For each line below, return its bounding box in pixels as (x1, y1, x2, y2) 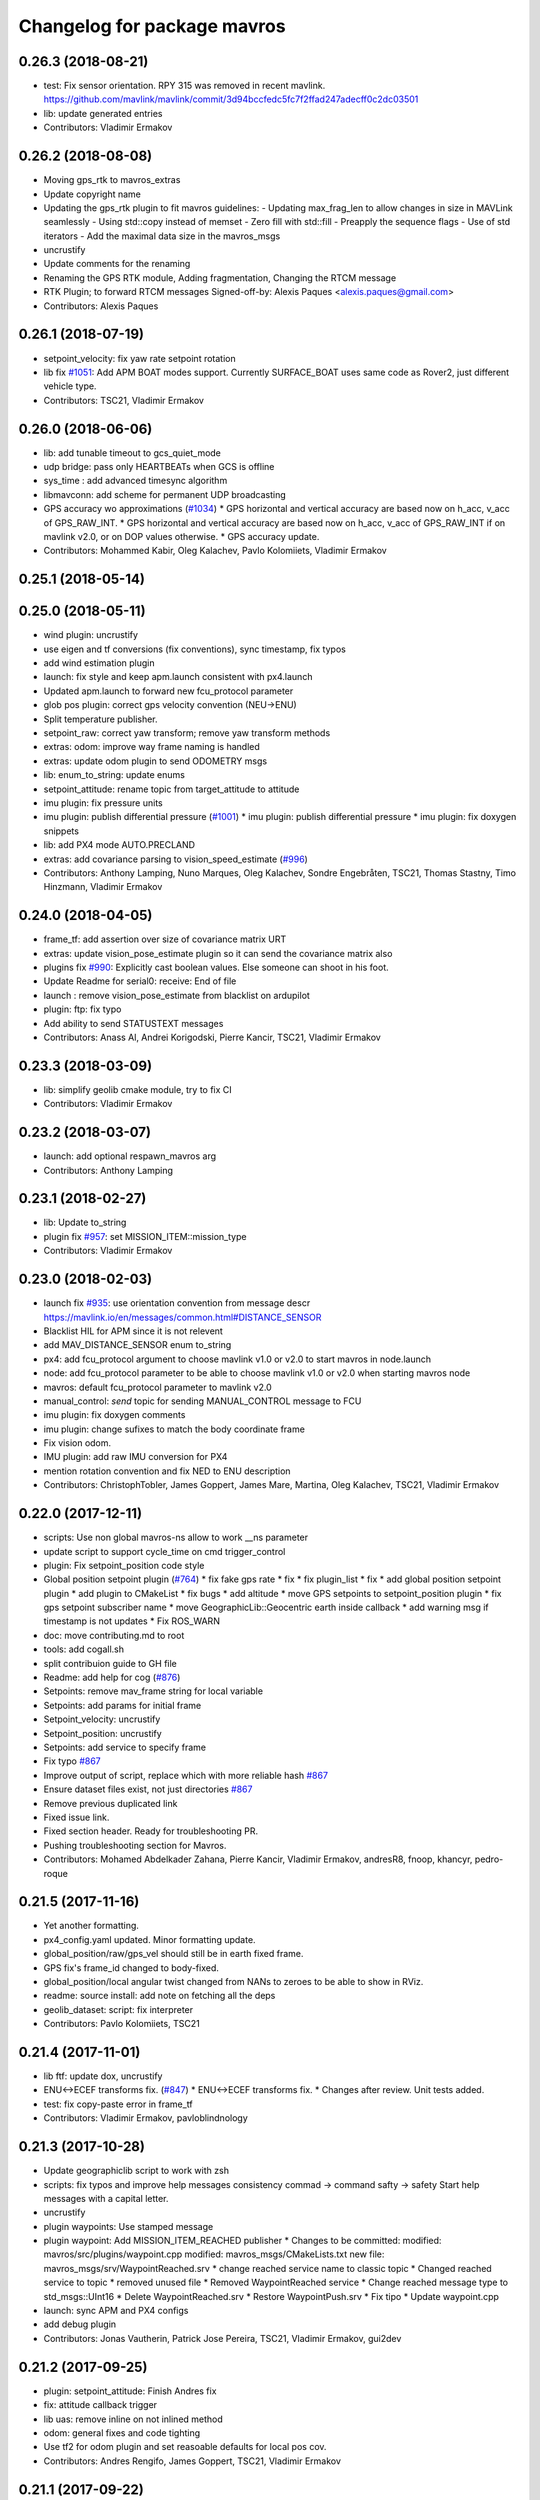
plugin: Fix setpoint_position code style (43, 1559, 205, 1571)
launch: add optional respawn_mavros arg (43, 1150, 217, 1162)
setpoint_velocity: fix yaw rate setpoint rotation (43, 352, 236, 364)
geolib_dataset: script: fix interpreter (43, 2003, 194, 2015)
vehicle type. (43, 380, 97, 392)
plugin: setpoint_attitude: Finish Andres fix (43, 2385, 217, 2397)
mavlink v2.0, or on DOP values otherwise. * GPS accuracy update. (43, 530, 320, 542)
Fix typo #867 (43, 1755, 102, 1767)
